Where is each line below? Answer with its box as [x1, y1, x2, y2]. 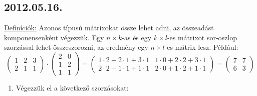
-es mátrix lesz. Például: [164, 42, 238, 52]
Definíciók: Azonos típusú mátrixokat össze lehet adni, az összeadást [4, 22, 214, 33]
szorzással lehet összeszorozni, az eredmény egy [4, 42, 148, 52]
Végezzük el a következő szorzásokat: [16, 83, 129, 93]
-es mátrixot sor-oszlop [167, 32, 237, 42]
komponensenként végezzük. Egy [4, 32, 104, 42]
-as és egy [122, 32, 152, 42]
